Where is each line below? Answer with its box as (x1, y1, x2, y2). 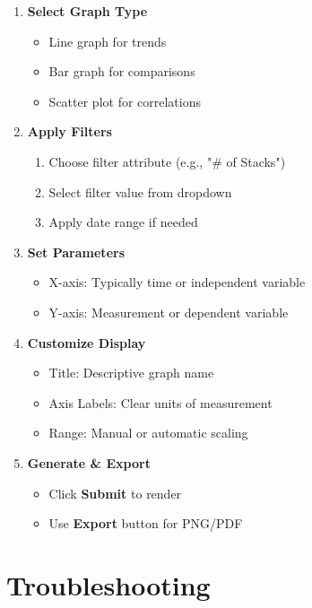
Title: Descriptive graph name (48, 363, 214, 382)
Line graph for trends (48, 31, 167, 50)
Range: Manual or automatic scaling (48, 423, 248, 442)
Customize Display (27, 333, 146, 352)
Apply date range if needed (48, 213, 198, 231)
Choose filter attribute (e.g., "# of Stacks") (48, 152, 286, 170)
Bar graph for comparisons (48, 62, 195, 81)
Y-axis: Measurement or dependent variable (48, 302, 289, 321)
